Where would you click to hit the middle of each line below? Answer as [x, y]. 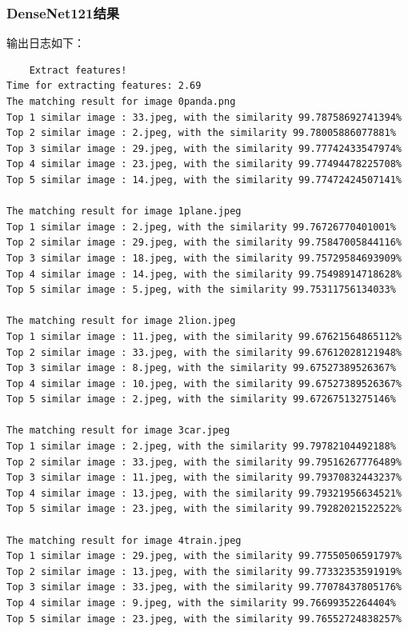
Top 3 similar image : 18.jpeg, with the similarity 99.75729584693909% [204, 258]
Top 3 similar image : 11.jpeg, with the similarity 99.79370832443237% [204, 478]
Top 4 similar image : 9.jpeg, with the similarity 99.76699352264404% [201, 603]
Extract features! [78, 70]
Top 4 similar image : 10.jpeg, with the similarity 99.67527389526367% [204, 383]
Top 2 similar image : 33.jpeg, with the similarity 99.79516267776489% [204, 462]
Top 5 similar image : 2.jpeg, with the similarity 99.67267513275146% [201, 399]
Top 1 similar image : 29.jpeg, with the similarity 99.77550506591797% [204, 556]
